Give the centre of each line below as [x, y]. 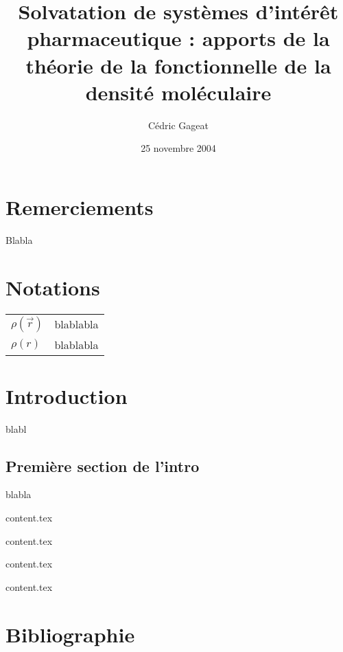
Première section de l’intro [103, 465]
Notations [53, 287]
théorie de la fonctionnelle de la [178, 65]
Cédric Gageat [178, 125]
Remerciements [80, 206]
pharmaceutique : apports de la [178, 38]
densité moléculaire [178, 92]
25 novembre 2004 [178, 148]
